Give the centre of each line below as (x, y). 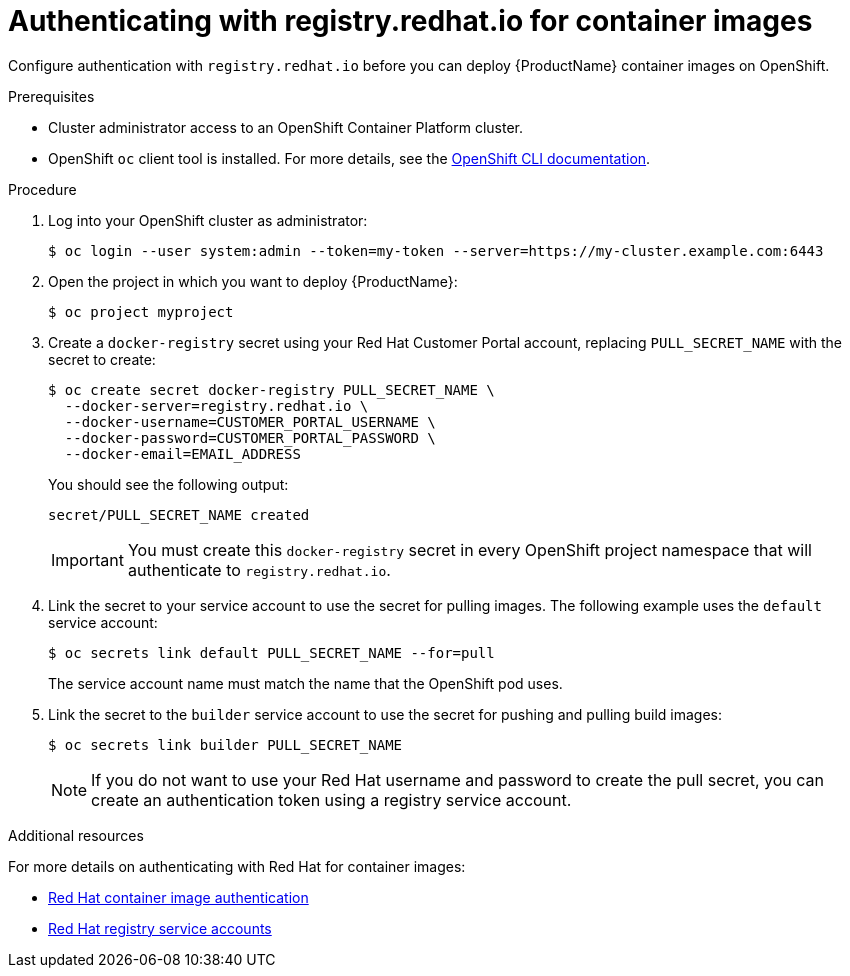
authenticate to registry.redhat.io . (259, 569)
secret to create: (102, 359)
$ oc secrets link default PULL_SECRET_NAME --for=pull (271, 652)
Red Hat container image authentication (178, 897)
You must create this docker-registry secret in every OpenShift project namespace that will (469, 549)
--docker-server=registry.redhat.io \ (216, 405)
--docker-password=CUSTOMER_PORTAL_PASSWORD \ (250, 437)
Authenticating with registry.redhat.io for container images (410, 21)
